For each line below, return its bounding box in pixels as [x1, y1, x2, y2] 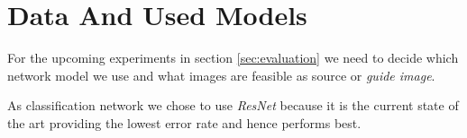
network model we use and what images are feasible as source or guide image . [7, 65, 435, 84]
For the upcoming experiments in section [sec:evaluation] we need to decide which [7, 48, 459, 67]
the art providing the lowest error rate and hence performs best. [7, 113, 362, 132]
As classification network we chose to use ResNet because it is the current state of [7, 96, 459, 115]
